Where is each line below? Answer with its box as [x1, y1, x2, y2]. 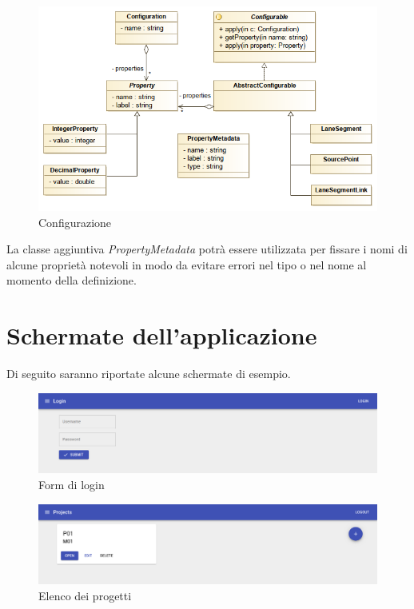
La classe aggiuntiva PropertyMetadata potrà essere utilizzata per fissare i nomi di [6, 241, 408, 257]
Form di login [38, 476, 105, 492]
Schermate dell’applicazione [6, 319, 317, 352]
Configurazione [38, 213, 112, 230]
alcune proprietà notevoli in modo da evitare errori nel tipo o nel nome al [6, 256, 367, 273]
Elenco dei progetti [38, 587, 132, 603]
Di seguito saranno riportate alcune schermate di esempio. [6, 365, 291, 382]
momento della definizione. [6, 272, 137, 289]
